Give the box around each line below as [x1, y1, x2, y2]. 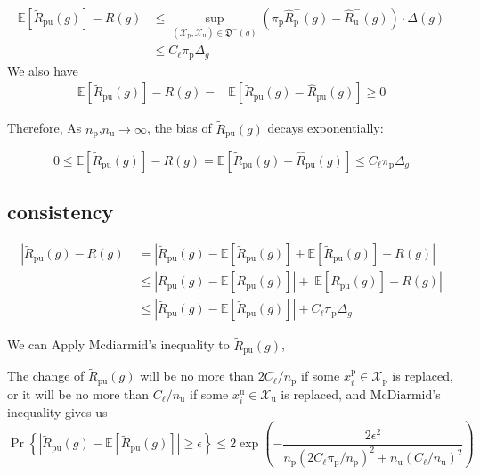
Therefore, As [7, 119, 82, 137]
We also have [7, 61, 78, 79]
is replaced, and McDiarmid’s [281, 384, 441, 403]
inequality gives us [7, 402, 108, 421]
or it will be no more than [7, 384, 150, 403]
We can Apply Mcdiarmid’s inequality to [7, 335, 230, 354]
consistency [7, 198, 114, 225]
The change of [7, 366, 85, 385]
